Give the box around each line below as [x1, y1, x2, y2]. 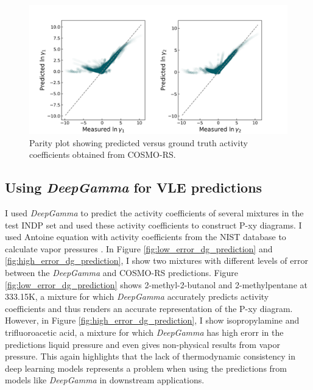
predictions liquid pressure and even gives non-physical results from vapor [5, 338, 280, 350]
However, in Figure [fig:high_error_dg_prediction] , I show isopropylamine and [5, 314, 300, 327]
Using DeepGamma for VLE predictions [5, 178, 262, 197]
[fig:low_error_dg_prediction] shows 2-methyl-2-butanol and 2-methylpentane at [5, 278, 308, 291]
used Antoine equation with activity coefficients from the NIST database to [5, 230, 286, 243]
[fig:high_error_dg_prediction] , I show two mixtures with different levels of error [5, 254, 308, 267]
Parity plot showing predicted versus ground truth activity [29, 136, 248, 149]
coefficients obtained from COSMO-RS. [29, 148, 176, 161]
